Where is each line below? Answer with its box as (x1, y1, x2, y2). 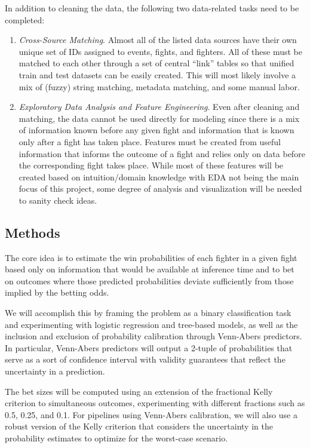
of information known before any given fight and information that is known (19, 124, 294, 136)
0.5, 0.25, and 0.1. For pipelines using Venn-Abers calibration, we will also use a (5, 408, 297, 421)
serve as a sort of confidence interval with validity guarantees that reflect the (5, 353, 286, 366)
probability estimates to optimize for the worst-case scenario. (5, 432, 228, 444)
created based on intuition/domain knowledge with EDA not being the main (19, 170, 299, 183)
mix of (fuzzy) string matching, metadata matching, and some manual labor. (19, 80, 300, 93)
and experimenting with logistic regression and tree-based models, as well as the (5, 318, 298, 330)
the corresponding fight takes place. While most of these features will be (19, 159, 284, 171)
